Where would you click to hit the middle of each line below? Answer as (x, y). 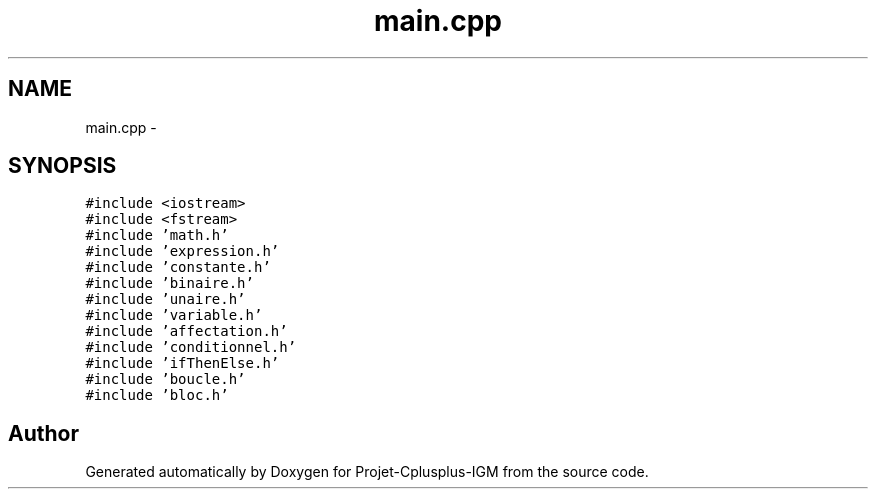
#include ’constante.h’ (178, 267)
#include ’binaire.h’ (169, 283)
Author (43, 433)
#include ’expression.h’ (182, 251)
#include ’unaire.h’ (165, 299)
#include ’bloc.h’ (157, 395)
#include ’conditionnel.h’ (191, 347)
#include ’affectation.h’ (186, 331)
